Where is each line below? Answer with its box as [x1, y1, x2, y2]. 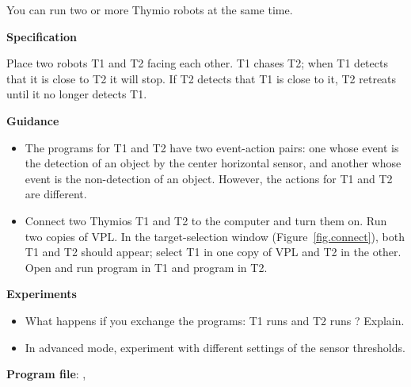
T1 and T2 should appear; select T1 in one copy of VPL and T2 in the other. [25, 243, 401, 260]
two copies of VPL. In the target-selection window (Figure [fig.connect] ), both [25, 228, 405, 244]
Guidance [6, 112, 59, 128]
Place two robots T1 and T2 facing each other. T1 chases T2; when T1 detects [6, 55, 388, 71]
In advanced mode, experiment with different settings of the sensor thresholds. [25, 339, 405, 355]
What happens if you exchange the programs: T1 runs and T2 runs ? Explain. [25, 312, 405, 328]
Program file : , [6, 366, 86, 382]
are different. [25, 186, 87, 202]
